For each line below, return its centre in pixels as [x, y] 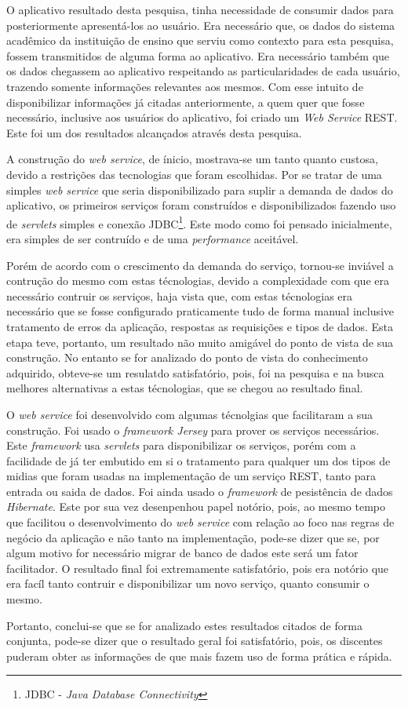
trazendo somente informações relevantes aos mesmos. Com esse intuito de [185, 86]
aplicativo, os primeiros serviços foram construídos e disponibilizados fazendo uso [201, 205]
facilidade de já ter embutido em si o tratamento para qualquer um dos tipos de [199, 460]
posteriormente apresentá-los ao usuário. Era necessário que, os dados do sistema [201, 25]
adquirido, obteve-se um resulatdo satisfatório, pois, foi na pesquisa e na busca [195, 372]
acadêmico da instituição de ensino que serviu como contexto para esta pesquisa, [200, 40]
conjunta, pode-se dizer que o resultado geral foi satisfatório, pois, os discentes [195, 641]
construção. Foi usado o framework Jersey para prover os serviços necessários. [193, 430]
